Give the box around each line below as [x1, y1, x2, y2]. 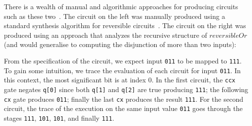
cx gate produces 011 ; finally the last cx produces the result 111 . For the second [4, 94, 243, 104]
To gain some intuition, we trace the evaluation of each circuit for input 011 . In [4, 65, 241, 75]
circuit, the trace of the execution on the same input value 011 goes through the [4, 103, 243, 113]
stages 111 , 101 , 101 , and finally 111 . [4, 112, 114, 123]
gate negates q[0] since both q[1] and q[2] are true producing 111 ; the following [4, 84, 249, 94]
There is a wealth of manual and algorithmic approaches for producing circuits [4, 1, 238, 11]
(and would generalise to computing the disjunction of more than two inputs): [4, 39, 236, 49]
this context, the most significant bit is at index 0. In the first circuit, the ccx [4, 75, 235, 85]
